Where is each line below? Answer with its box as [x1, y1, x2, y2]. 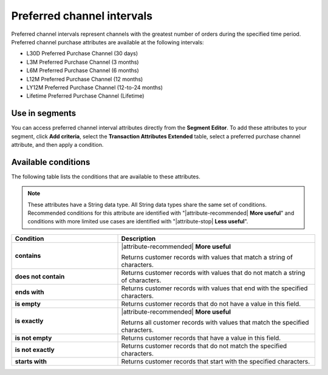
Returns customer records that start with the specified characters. [121, 357, 310, 365]
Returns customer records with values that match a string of [121, 252, 293, 261]
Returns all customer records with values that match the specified [121, 318, 309, 326]
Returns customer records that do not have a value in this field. [121, 299, 301, 308]
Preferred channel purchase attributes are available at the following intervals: [11, 38, 204, 46]
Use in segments [11, 108, 76, 118]
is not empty [15, 334, 52, 342]
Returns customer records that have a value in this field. [121, 334, 281, 342]
